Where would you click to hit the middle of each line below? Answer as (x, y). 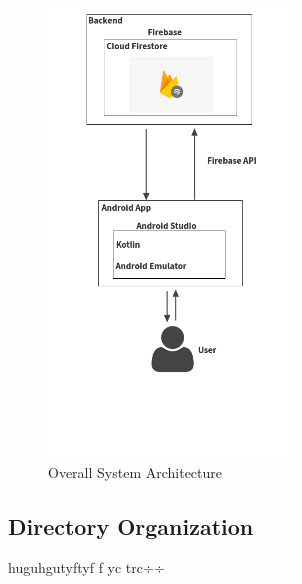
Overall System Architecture (135, 471)
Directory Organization (131, 525)
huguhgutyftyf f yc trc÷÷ (86, 567)
